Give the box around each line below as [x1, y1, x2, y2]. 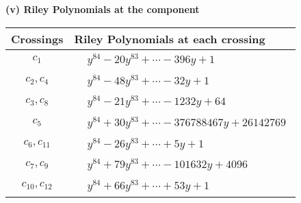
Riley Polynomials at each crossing [74, 30, 265, 47]
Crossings [11, 30, 64, 47]
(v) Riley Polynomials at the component [5, 2, 200, 16]
